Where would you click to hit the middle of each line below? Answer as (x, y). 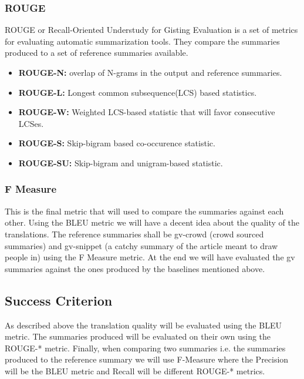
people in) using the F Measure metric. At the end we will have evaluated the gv (150, 257)
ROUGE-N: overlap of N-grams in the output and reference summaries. (150, 72)
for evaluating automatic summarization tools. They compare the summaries (142, 41)
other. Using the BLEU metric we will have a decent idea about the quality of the (152, 222)
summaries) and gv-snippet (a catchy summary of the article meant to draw (141, 245)
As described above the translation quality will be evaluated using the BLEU (143, 325)
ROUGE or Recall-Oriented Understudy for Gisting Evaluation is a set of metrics (151, 30)
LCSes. (31, 123)
